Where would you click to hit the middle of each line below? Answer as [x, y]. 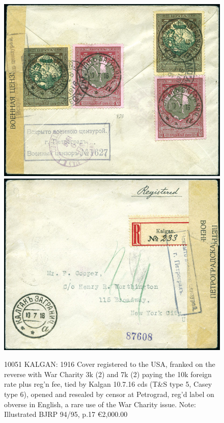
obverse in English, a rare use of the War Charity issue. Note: [100, 404]
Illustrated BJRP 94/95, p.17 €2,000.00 [66, 414]
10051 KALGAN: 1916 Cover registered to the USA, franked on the [110, 364]
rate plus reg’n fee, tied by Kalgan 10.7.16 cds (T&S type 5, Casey [108, 384]
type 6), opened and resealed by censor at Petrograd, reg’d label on [109, 394]
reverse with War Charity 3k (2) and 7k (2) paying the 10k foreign [108, 374]
